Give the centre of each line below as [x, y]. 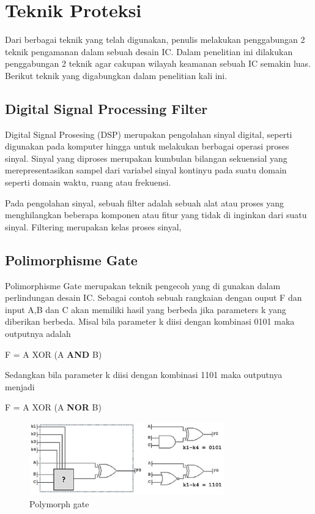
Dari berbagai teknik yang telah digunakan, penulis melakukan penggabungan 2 [155, 40]
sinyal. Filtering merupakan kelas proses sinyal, [93, 226]
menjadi [20, 386]
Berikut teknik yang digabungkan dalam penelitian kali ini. [116, 75]
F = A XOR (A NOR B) [53, 407]
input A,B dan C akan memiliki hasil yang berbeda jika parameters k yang [146, 309]
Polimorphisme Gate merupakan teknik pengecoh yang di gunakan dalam [143, 285]
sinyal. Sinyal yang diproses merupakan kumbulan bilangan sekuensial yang [146, 158]
